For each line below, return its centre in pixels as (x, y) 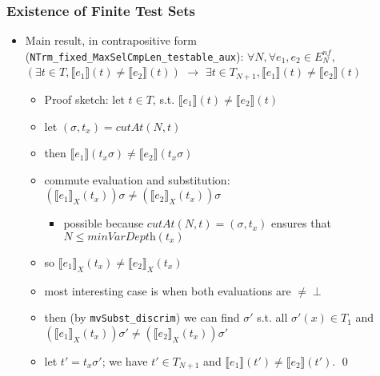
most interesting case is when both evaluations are (168, 290)
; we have (125, 360)
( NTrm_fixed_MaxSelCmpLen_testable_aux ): (134, 55)
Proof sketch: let (84, 99)
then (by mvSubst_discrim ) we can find (142, 317)
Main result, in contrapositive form (111, 40)
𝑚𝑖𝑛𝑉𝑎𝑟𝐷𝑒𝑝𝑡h (122, 237)
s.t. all (272, 317)
